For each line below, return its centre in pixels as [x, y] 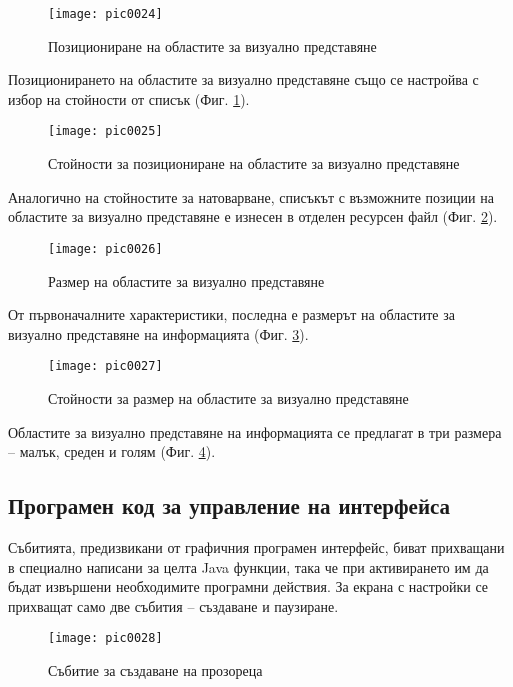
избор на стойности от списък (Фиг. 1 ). [129, 98]
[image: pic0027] [105, 366]
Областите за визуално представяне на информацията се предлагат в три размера [255, 431]
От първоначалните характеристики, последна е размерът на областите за [231, 314]
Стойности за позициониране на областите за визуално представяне [254, 163]
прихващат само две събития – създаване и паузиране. [173, 605]
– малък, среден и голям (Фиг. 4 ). [112, 451]
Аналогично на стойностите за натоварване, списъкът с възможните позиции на [251, 196]
